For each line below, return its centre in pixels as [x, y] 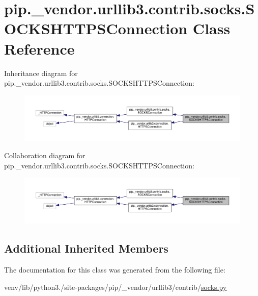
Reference [39, 48]
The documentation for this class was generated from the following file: [115, 269]
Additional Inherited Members [86, 248]
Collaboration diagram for [45, 155]
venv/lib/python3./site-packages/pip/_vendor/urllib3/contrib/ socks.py [116, 287]
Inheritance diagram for [41, 73]
